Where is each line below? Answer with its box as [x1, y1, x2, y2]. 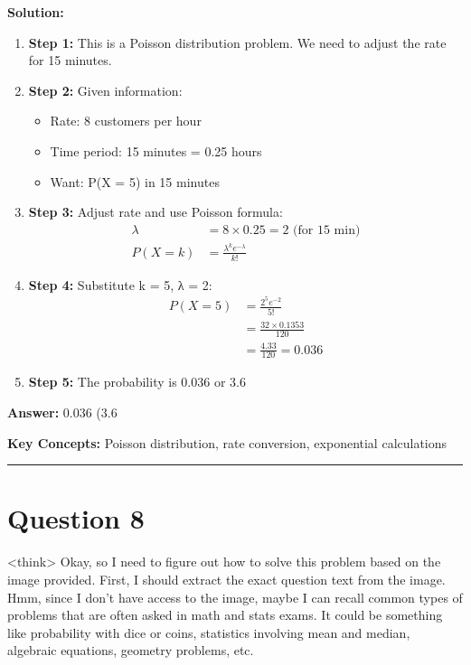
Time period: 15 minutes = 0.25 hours [50, 141, 262, 160]
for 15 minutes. [28, 51, 112, 70]
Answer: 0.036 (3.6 [7, 403, 118, 422]
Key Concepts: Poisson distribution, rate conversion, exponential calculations [7, 433, 447, 452]
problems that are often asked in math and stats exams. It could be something [7, 605, 443, 624]
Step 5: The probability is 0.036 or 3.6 [28, 372, 246, 391]
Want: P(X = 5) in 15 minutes [50, 172, 220, 191]
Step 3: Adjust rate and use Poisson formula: [28, 202, 283, 221]
